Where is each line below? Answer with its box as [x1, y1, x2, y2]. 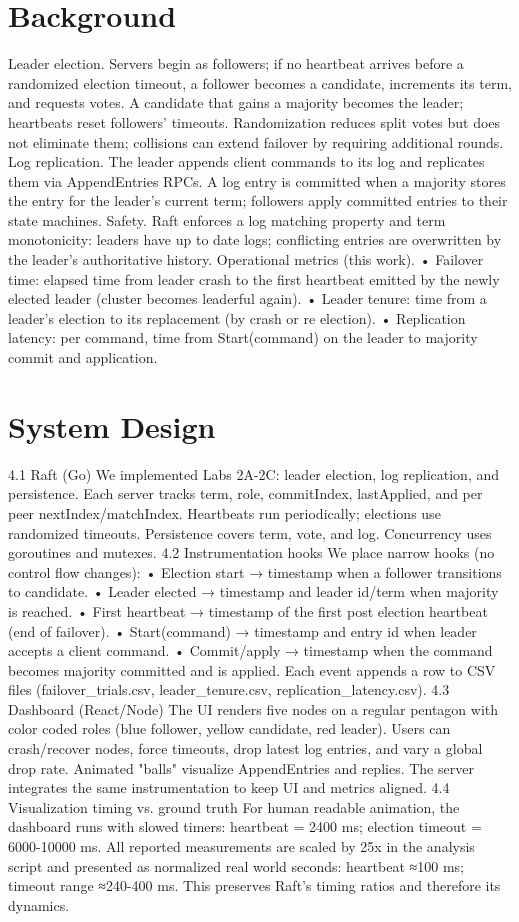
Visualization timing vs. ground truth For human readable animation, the [8, 796, 460, 817]
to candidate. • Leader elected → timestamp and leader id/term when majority [8, 581, 499, 602]
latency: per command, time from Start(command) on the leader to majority [8, 327, 478, 348]
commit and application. [8, 347, 158, 368]
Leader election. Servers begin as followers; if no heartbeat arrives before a [8, 53, 464, 74]
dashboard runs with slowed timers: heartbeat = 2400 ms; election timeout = [8, 816, 482, 837]
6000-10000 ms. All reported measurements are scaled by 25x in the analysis [8, 836, 475, 857]
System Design [8, 405, 216, 446]
